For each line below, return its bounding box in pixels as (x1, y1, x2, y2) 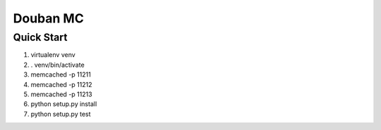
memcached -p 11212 (30, 80, 92, 89)
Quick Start (13, 31, 68, 44)
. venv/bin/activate (30, 60, 85, 69)
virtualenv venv (30, 51, 75, 59)
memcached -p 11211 (30, 70, 91, 79)
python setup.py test (30, 110, 91, 118)
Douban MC (13, 11, 84, 26)
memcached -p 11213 (30, 90, 92, 98)
